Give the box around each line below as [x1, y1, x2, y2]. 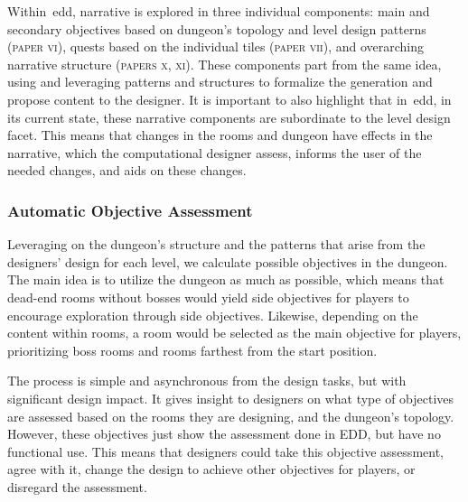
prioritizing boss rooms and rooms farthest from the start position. [7, 340, 378, 359]
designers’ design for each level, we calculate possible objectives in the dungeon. [7, 252, 448, 271]
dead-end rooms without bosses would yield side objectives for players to [7, 287, 409, 306]
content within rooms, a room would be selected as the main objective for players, [7, 323, 462, 342]
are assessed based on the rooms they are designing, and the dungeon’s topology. [7, 406, 454, 425]
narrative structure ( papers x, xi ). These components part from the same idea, [7, 54, 442, 73]
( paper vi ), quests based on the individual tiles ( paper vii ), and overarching [7, 37, 425, 56]
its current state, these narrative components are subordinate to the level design [7, 107, 451, 126]
